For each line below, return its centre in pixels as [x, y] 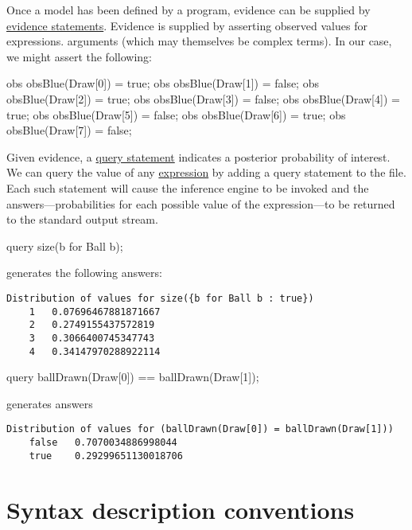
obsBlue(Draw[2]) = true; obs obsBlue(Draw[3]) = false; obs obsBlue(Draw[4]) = [203, 98]
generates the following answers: [84, 273]
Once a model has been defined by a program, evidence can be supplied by [189, 10]
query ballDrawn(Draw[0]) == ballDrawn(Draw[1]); [133, 377]
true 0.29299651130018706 [106, 456]
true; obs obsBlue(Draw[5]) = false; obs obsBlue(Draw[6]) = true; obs [176, 114]
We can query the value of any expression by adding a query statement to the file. [206, 172]
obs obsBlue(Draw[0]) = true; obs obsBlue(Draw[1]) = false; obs [163, 83]
